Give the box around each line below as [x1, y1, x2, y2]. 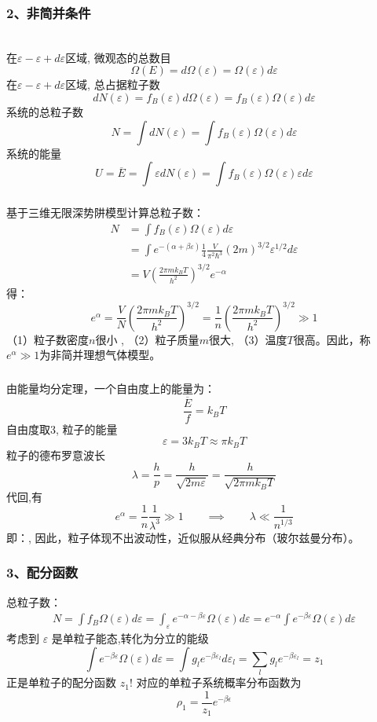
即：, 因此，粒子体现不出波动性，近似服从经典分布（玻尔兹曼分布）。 [6, 529, 360, 545]
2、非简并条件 [6, 2, 91, 22]
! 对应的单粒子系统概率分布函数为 [129, 674, 302, 691]
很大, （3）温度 [208, 331, 287, 347]
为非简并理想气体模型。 [39, 346, 161, 363]
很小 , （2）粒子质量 [95, 331, 199, 347]
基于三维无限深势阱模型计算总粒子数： [6, 204, 204, 221]
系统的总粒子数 [6, 104, 83, 119]
